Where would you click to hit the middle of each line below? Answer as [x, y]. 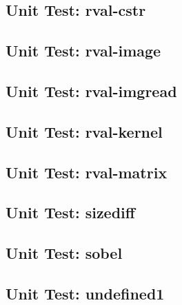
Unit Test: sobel [64, 253]
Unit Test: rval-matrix [87, 172]
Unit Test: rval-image [83, 51]
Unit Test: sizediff [70, 212]
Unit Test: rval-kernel [84, 131]
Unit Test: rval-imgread [91, 91]
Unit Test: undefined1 [85, 293]
